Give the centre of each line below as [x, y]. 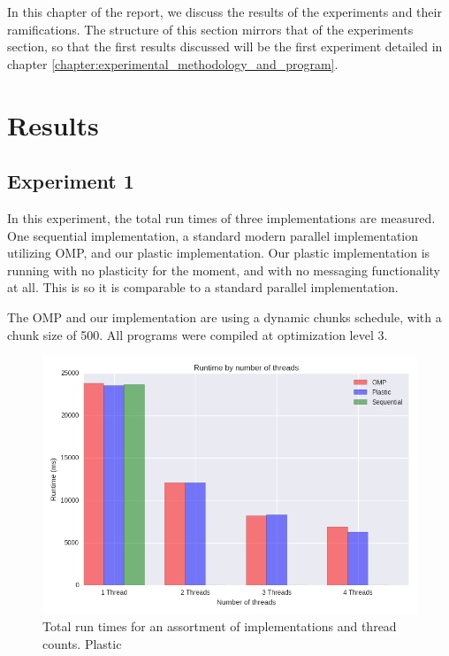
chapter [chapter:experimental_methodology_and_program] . [173, 63]
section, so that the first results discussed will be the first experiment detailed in [225, 46]
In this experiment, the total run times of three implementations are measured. [221, 217]
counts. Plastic [82, 643]
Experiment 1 [71, 181]
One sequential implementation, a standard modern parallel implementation [213, 235]
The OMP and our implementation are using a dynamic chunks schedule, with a [224, 316]
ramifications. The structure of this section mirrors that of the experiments [210, 29]
